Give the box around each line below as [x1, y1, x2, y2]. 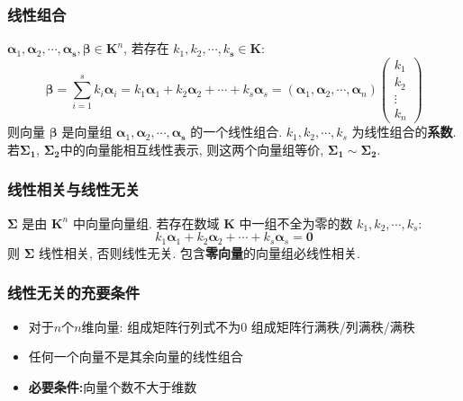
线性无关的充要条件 [7, 281, 141, 304]
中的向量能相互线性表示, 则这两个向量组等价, [59, 139, 324, 158]
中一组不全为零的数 [239, 213, 353, 232]
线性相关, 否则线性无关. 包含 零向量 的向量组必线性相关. [38, 243, 360, 262]
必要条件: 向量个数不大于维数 [28, 377, 197, 396]
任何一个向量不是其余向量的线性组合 [28, 347, 243, 366]
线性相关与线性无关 [7, 178, 141, 200]
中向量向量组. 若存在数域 [72, 213, 220, 232]
